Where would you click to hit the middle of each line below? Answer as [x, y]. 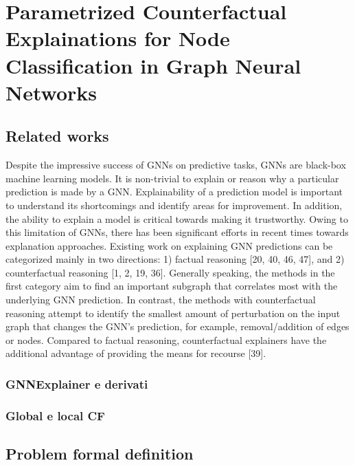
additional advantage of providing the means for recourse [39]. [136, 353]
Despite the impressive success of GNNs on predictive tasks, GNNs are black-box [176, 165]
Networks [51, 92]
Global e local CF [55, 415]
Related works [57, 136]
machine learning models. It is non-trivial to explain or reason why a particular [172, 178]
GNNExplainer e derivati [77, 383]
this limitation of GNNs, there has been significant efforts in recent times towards [177, 232]
